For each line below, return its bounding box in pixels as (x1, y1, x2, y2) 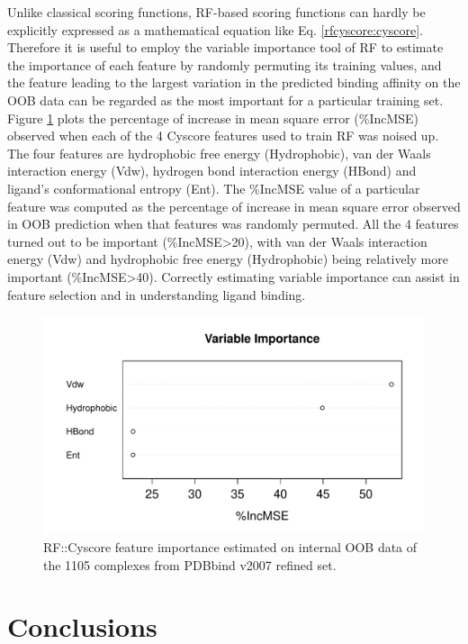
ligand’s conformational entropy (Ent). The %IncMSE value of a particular (7, 178, 420, 197)
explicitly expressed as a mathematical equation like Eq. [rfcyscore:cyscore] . (7, 20, 423, 39)
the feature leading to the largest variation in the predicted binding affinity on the (7, 73, 461, 92)
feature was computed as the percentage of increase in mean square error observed (7, 196, 461, 215)
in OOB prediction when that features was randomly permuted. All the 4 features (7, 214, 459, 233)
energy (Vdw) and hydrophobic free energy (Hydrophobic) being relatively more (7, 249, 448, 268)
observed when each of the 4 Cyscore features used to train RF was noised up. (7, 126, 439, 145)
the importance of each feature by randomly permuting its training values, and (7, 55, 442, 74)
